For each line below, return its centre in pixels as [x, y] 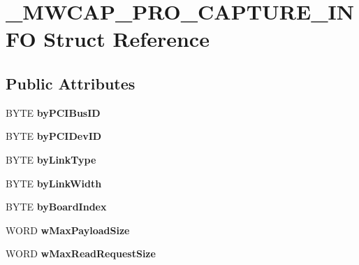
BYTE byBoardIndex [56, 207]
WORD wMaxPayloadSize [68, 230]
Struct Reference [126, 39]
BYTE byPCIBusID [53, 112]
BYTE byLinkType [51, 159]
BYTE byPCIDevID [54, 136]
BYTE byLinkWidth [54, 183]
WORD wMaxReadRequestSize [81, 253]
